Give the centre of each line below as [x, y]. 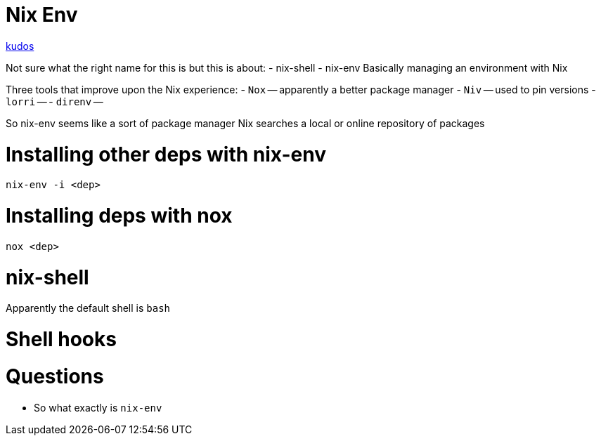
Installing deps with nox [119, 216]
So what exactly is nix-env [98, 407]
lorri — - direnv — [54, 101]
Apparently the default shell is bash [88, 308]
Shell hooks [61, 339]
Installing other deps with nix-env [166, 154]
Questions [55, 376]
